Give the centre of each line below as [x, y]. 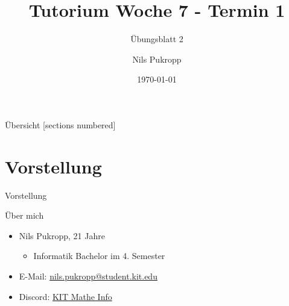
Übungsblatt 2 [157, 39]
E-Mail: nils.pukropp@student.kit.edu [88, 276]
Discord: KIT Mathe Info [65, 296]
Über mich [24, 215]
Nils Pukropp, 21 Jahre [62, 235]
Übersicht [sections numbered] [60, 124]
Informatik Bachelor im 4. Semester [99, 256]
